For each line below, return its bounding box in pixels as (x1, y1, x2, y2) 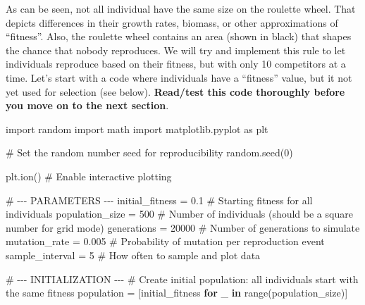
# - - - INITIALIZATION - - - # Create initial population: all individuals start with (6, 271, 359, 286)
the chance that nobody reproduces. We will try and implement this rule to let (6, 42, 346, 57)
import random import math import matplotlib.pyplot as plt (6, 121, 268, 136)
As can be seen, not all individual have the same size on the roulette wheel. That (6, 1, 356, 15)
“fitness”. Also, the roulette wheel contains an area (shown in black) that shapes (6, 29, 352, 44)
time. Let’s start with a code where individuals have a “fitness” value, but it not (6, 70, 352, 85)
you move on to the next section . (6, 98, 169, 113)
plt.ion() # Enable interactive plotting (6, 168, 172, 183)
